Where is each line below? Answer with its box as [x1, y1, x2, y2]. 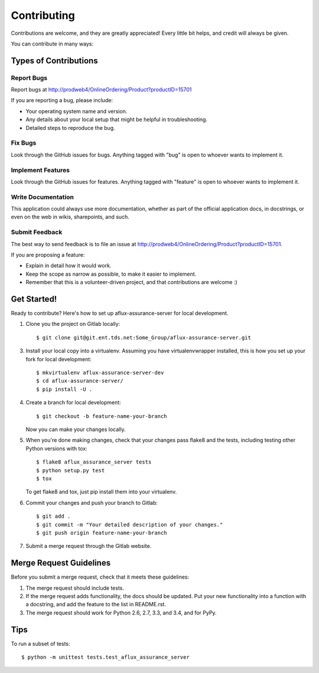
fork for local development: [25, 355, 92, 362]
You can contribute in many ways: [11, 40, 94, 47]
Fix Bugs [11, 139, 37, 147]
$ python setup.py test [36, 467, 105, 473]
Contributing [11, 9, 75, 22]
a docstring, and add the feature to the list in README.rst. [25, 601, 167, 608]
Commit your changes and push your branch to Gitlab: [25, 499, 158, 506]
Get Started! [11, 294, 57, 304]
